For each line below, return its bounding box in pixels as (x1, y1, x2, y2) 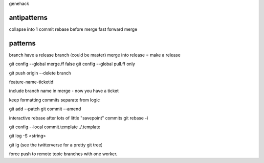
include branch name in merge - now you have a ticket (9, 88, 119, 94)
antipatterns (9, 13, 48, 22)
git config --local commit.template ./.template (9, 124, 101, 130)
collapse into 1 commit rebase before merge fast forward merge (9, 26, 137, 32)
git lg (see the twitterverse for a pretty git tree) (9, 142, 103, 148)
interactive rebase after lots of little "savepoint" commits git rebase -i (9, 115, 148, 121)
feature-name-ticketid (9, 79, 54, 85)
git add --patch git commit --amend (9, 106, 81, 112)
